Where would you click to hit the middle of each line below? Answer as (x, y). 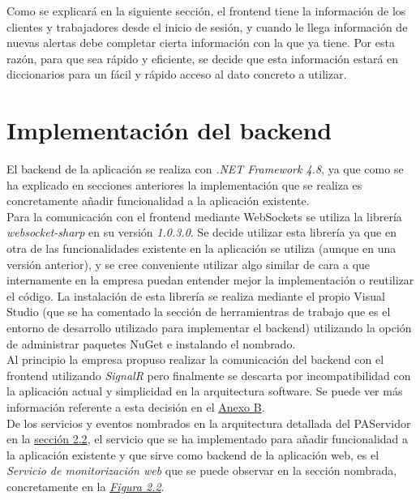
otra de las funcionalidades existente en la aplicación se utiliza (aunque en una (201, 248)
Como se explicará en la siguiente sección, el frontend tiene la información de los (206, 11)
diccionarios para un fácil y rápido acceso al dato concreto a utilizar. (177, 74)
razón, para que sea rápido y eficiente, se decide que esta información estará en (203, 58)
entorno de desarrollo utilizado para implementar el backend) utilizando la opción (209, 328)
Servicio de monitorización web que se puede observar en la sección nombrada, (202, 470)
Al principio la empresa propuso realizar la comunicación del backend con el (195, 359)
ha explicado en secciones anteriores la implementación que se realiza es (184, 184)
